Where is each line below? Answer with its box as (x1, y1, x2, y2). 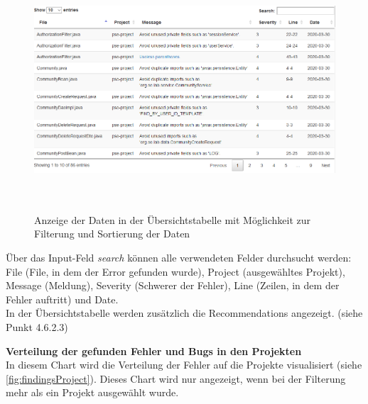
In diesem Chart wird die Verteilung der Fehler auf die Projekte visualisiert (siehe (6, 357, 362, 372)
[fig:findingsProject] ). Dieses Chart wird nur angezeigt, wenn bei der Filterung (6, 371, 346, 386)
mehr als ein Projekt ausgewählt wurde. (6, 385, 179, 400)
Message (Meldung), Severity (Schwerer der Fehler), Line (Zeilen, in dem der (6, 278, 340, 293)
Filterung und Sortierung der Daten (34, 226, 190, 241)
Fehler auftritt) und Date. (6, 291, 119, 306)
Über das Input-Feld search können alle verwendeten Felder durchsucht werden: (6, 249, 352, 264)
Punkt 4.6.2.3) (6, 319, 68, 334)
